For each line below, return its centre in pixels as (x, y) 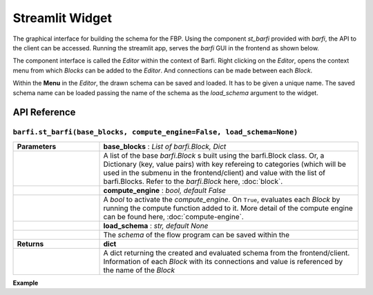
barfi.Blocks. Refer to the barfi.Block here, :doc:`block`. (193, 181)
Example (26, 283)
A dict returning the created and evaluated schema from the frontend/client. (227, 253)
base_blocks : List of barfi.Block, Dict (165, 146)
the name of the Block (139, 270)
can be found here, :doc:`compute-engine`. (174, 216)
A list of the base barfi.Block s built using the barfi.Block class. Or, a (214, 155)
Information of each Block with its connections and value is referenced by (223, 261)
